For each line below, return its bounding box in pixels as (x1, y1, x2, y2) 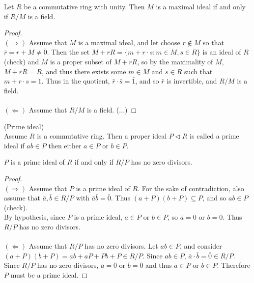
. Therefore (217, 260, 250, 270)
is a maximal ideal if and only (156, 1, 246, 11)
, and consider (179, 241, 222, 251)
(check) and (4, 56, 39, 66)
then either (48, 140, 82, 150)
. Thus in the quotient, (41, 76, 110, 86)
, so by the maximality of (137, 56, 213, 66)
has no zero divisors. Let (85, 241, 158, 251)
